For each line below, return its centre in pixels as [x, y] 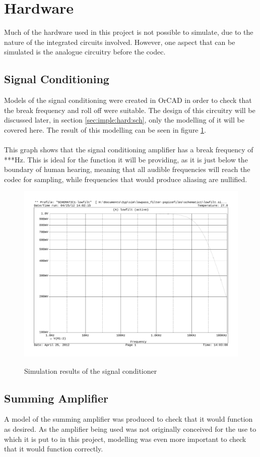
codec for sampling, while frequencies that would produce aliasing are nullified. [126, 179]
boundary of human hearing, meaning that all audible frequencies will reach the [127, 169]
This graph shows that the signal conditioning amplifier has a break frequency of [129, 150]
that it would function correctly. [54, 449]
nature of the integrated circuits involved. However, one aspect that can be [120, 42]
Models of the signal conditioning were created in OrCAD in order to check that [128, 100]
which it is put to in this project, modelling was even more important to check [125, 439]
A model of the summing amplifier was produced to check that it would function [128, 419]
